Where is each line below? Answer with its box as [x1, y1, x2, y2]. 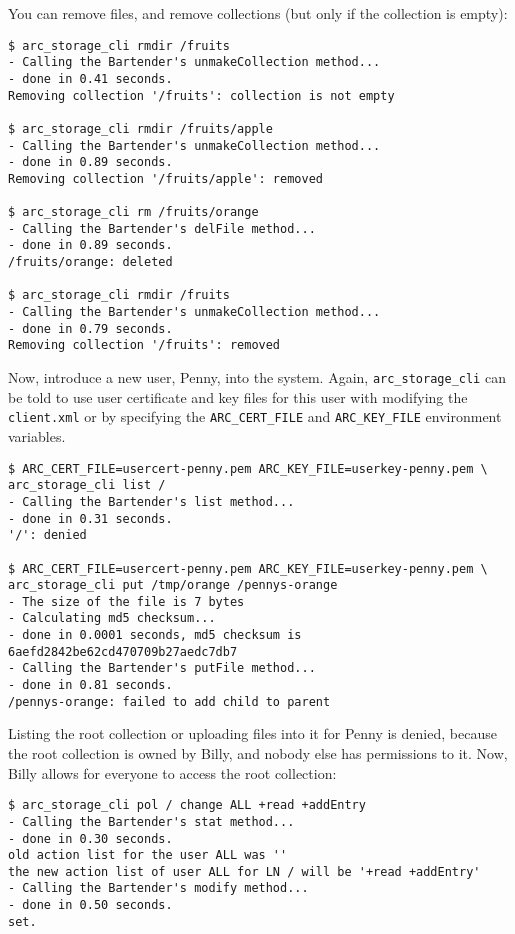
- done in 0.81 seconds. [8, 678, 173, 693]
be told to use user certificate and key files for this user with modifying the [8, 386, 468, 407]
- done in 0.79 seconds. [8, 321, 173, 336]
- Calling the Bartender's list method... [8, 494, 295, 509]
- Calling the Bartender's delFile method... [8, 221, 316, 236]
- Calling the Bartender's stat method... [8, 814, 295, 829]
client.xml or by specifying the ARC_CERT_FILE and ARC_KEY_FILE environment [8, 406, 502, 427]
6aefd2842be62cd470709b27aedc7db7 [8, 644, 238, 659]
